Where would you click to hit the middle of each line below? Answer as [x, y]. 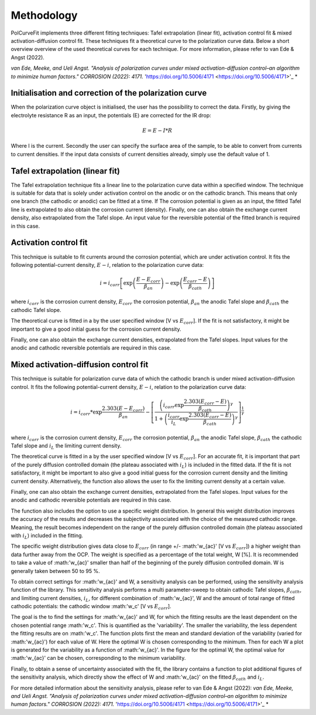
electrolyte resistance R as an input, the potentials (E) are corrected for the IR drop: [111, 115]
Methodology [44, 15]
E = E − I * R [157, 130]
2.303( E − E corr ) [123, 409]
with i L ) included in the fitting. [47, 536]
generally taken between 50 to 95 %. [56, 571]
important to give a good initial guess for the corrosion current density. [96, 329]
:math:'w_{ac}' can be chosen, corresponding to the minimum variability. [98, 658]
